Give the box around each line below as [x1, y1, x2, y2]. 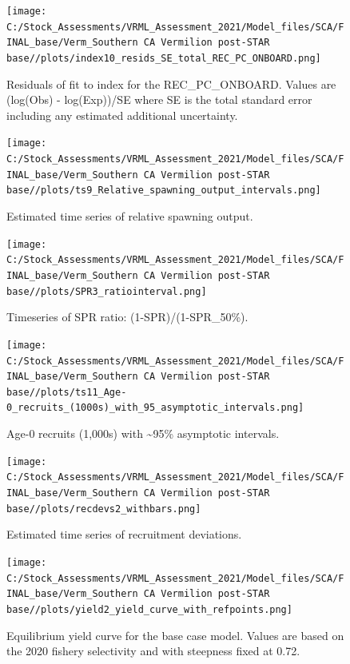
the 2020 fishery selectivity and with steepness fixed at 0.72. [6, 642, 300, 659]
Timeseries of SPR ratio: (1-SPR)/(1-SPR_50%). [6, 308, 249, 325]
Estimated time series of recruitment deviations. [6, 526, 242, 543]
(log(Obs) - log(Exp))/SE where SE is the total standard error [6, 91, 312, 108]
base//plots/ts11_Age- [6, 386, 127, 398]
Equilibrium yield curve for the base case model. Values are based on [6, 626, 344, 643]
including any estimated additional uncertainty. [6, 106, 238, 123]
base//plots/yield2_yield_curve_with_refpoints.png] [6, 603, 292, 615]
